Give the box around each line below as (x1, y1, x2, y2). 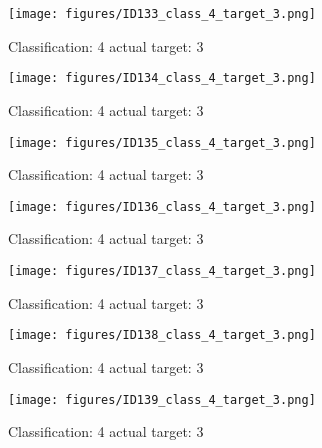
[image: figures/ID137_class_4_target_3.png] (8, 264, 316, 278)
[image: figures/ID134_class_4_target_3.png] (8, 71, 316, 86)
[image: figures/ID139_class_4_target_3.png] (8, 392, 316, 407)
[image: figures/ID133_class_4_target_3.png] (8, 7, 316, 21)
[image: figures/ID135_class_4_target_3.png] (8, 135, 316, 150)
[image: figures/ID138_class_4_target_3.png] (8, 328, 316, 343)
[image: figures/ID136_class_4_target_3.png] (8, 199, 316, 214)
